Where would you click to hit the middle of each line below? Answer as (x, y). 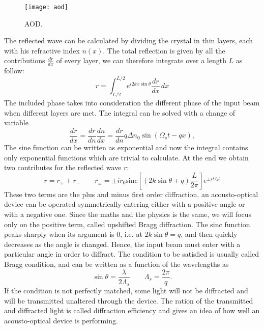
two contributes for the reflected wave (63, 167)
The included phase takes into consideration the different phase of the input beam (132, 103)
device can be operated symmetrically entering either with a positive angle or (125, 204)
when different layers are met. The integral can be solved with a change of (120, 112)
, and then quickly (209, 234)
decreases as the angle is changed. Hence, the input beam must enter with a (122, 244)
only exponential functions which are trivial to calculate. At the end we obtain (126, 157)
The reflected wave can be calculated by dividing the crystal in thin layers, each (129, 40)
